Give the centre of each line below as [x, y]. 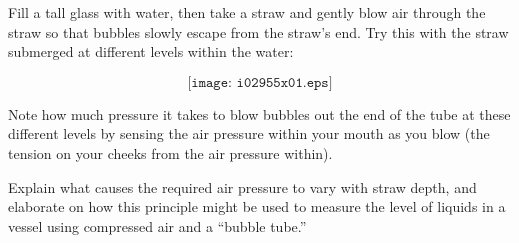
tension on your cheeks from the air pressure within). [170, 152]
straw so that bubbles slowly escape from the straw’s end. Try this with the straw [258, 31]
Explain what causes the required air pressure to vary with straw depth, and [242, 186]
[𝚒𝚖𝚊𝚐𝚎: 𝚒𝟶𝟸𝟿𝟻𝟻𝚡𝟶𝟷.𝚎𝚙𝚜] [260, 82]
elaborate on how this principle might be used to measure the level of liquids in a [257, 206]
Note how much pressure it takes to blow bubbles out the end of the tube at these [259, 113]
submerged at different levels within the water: [151, 51]
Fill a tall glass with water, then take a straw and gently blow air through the [247, 12]
